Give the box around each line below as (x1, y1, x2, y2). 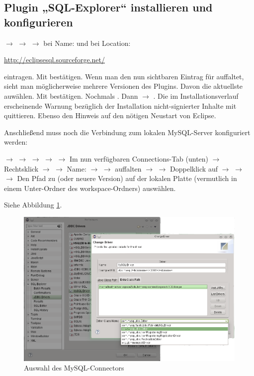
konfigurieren (4, 14, 73, 29)
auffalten (115, 163, 142, 174)
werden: (4, 137, 28, 147)
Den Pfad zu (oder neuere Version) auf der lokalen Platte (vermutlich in (17, 173, 237, 184)
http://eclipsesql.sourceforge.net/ (4, 54, 105, 65)
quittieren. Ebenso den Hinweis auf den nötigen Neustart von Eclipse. (4, 110, 216, 121)
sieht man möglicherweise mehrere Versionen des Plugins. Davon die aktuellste (4, 81, 243, 91)
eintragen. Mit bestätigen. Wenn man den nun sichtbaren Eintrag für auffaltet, (4, 71, 244, 81)
